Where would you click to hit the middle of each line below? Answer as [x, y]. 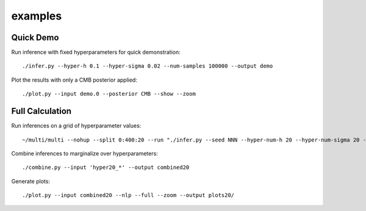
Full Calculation [41, 111]
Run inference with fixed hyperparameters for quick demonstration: [96, 52]
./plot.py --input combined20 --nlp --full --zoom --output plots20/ [128, 195]
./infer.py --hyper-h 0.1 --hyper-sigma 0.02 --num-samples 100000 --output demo [148, 66]
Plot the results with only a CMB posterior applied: [74, 80]
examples [37, 16]
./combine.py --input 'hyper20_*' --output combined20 [106, 167]
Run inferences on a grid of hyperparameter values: [76, 126]
